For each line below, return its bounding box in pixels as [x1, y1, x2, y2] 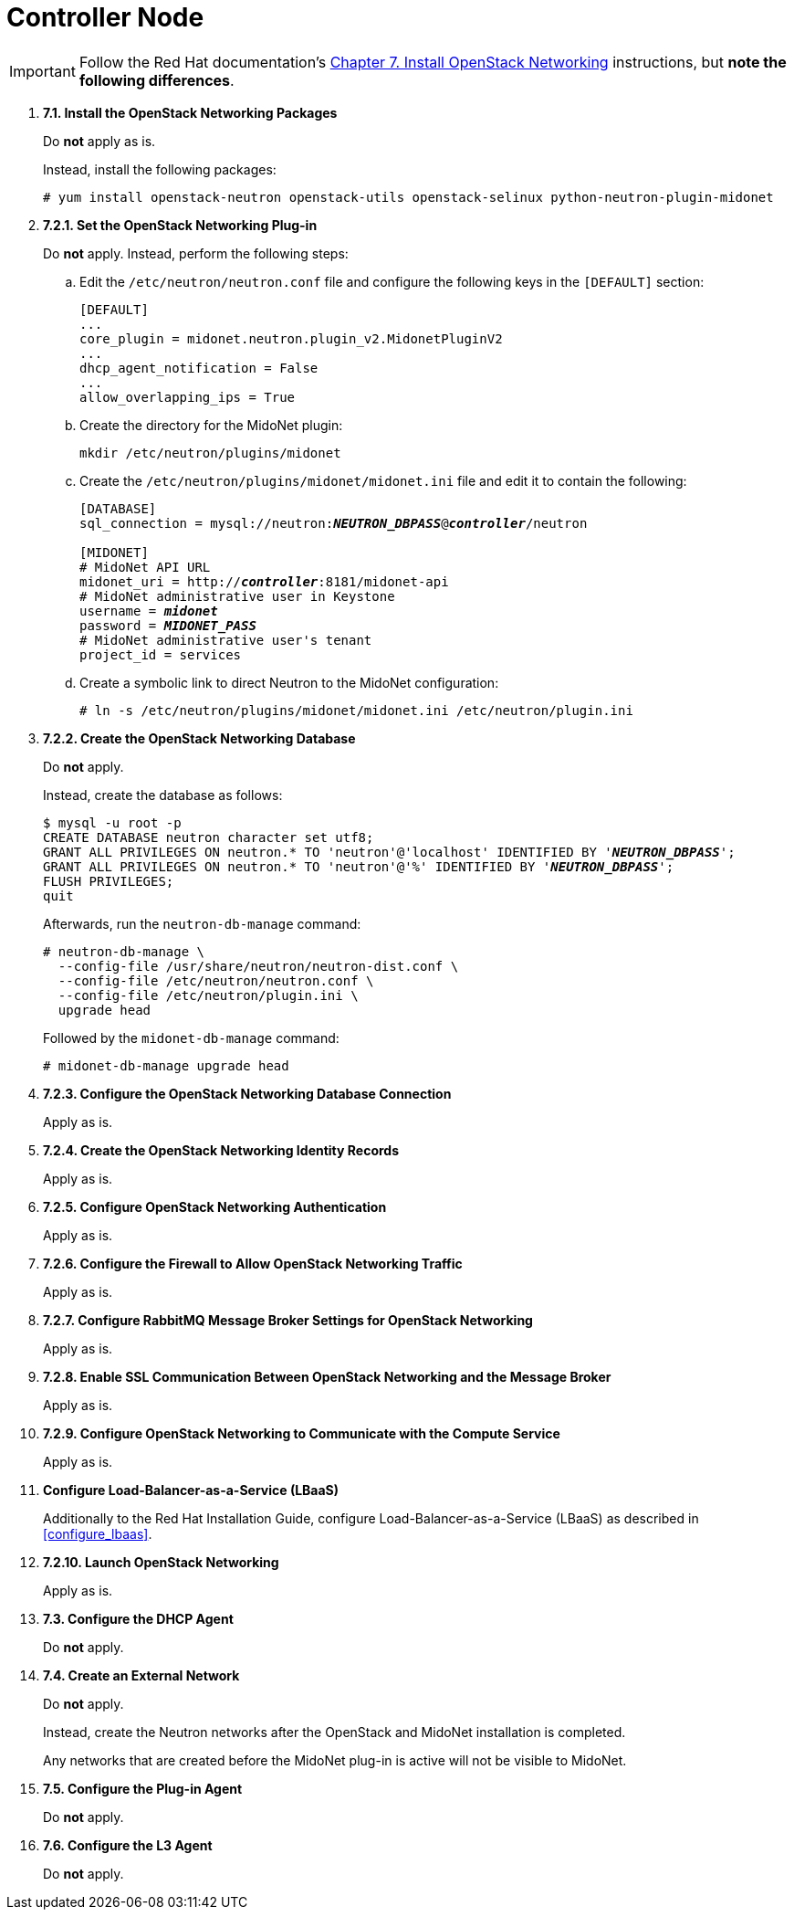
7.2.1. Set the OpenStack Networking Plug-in [43, 216, 318, 233]
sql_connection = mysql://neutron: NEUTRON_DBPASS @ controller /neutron [79, 515, 588, 531]
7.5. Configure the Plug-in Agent [43, 1780, 243, 1796]
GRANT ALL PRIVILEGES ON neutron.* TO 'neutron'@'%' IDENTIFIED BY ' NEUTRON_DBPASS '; [43, 858, 674, 874]
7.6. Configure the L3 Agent [43, 1837, 213, 1853]
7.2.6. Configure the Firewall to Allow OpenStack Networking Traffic [43, 1255, 463, 1271]
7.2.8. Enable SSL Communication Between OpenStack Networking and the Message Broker [43, 1368, 611, 1385]
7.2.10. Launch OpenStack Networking [43, 1554, 279, 1570]
